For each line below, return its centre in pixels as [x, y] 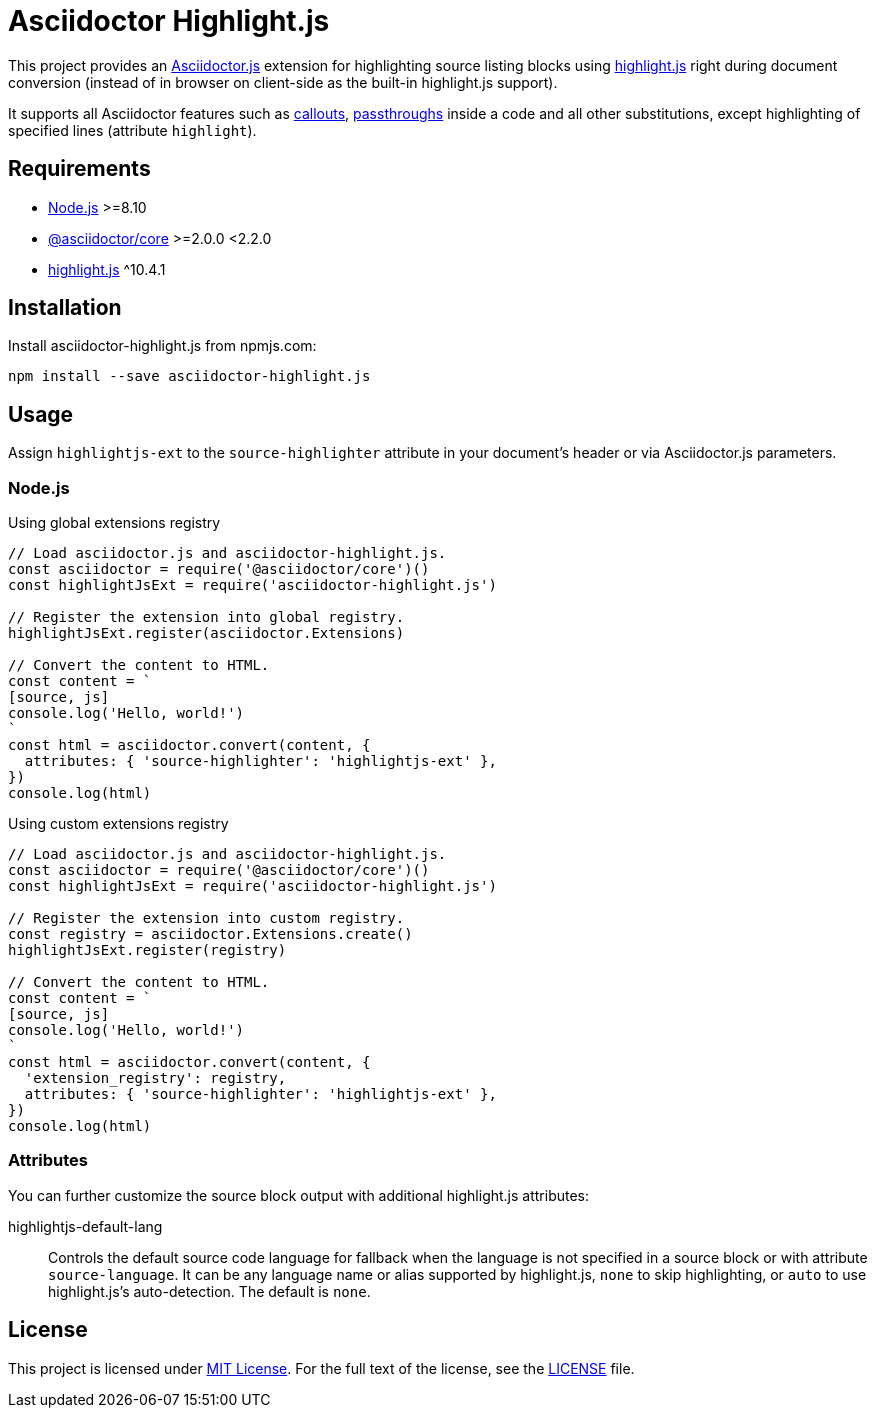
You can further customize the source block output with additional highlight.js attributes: [299, 1195]
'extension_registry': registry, [155, 1078]
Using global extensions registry [114, 523]
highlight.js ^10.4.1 [107, 269]
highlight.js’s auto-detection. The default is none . [209, 1291]
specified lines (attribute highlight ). [132, 130]
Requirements [79, 169]
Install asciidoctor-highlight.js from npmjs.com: [162, 346]
